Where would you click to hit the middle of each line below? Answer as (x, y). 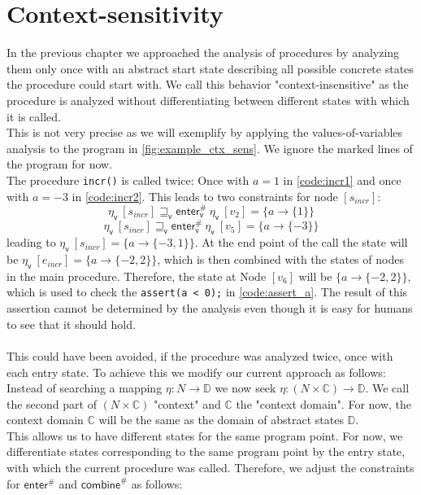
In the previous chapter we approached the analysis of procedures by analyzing (203, 53)
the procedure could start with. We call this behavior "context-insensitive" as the (208, 84)
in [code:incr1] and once (342, 180)
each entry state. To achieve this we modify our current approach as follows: (196, 372)
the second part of (52, 403)
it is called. (34, 116)
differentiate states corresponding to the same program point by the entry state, (206, 451)
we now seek (245, 388)
